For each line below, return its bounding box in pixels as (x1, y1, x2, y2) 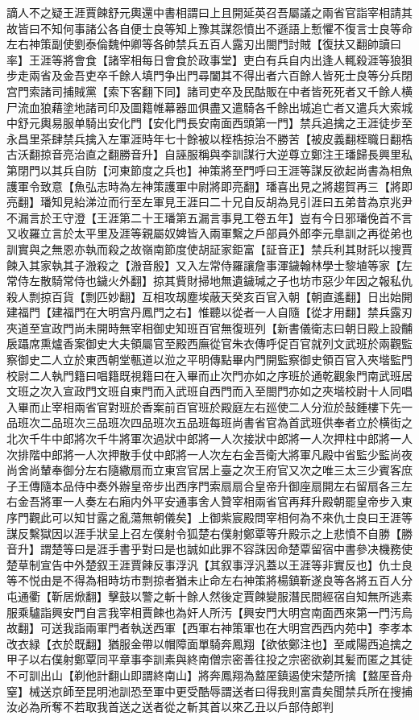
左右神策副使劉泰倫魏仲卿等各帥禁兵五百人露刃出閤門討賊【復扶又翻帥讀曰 (6, 35, 401, 52)
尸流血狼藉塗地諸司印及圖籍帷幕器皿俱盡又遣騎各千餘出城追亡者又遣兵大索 (6, 98, 401, 115)
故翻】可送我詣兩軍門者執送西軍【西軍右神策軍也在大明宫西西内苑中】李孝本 (6, 619, 413, 636)
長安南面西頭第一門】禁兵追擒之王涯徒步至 (186, 114, 413, 131)
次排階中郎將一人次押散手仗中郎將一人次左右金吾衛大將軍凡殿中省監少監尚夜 (6, 445, 413, 462)
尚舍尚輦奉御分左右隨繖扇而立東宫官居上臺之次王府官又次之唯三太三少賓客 (6, 461, 401, 478)
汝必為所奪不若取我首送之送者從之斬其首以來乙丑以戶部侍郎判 (6, 698, 334, 715)
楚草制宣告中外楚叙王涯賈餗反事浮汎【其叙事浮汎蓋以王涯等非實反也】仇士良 (6, 556, 413, 573)
